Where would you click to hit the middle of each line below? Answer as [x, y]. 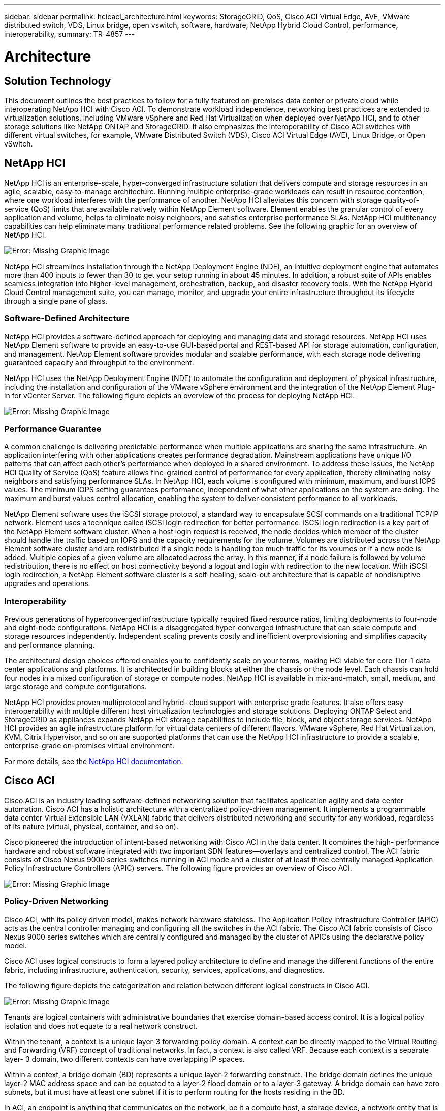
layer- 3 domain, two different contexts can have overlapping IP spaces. [124, 1059]
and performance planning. [50, 645]
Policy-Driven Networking [56, 902]
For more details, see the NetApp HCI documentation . [94, 762]
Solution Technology [58, 81]
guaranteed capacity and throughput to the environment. [99, 362]
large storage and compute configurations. [76, 687]
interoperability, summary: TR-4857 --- [70, 34]
